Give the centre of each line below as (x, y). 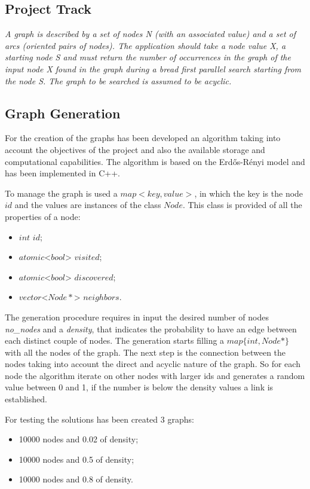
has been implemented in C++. (62, 173)
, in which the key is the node (249, 193)
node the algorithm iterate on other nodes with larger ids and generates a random (155, 375)
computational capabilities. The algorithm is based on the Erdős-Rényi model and (155, 161)
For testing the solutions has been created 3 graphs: (99, 419)
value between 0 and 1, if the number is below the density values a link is (139, 387)
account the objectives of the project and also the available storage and (135, 149)
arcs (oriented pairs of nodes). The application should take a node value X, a (145, 45)
